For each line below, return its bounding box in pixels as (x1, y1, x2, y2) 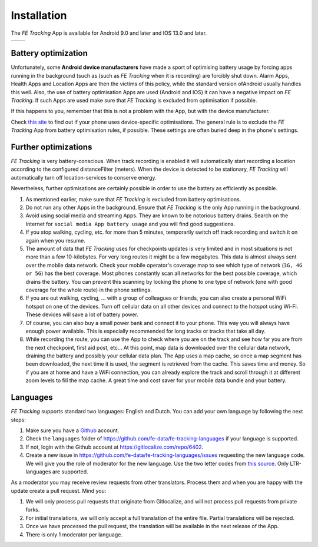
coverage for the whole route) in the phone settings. (25, 286, 153, 293)
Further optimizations (11, 142, 92, 152)
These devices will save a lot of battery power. (25, 311, 138, 318)
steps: (11, 416, 26, 423)
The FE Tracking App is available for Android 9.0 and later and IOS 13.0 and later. (11, 29, 207, 37)
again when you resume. (25, 237, 85, 244)
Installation (11, 9, 67, 22)
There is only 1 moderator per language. (25, 531, 123, 538)
